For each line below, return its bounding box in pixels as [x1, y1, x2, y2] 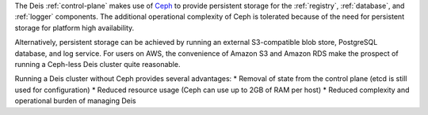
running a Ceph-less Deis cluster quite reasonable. [14, 59, 181, 69]
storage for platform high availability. [14, 23, 135, 32]
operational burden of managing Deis [14, 96, 136, 106]
